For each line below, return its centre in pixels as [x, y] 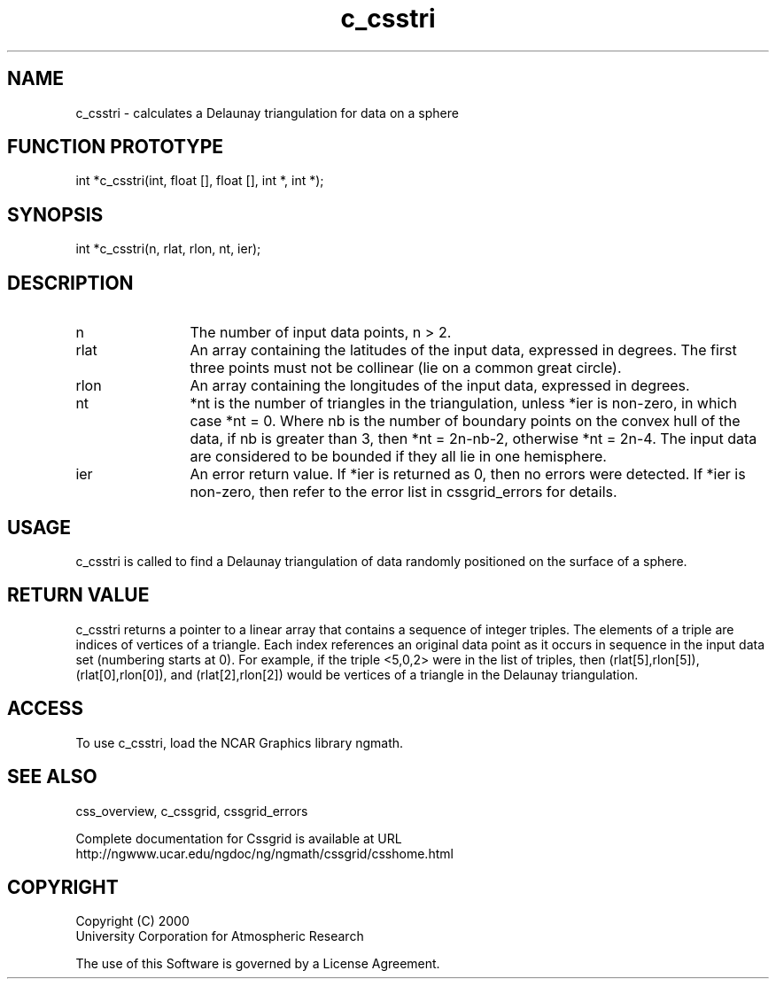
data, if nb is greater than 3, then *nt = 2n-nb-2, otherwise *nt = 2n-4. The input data [473, 439]
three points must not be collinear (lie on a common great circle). [406, 368]
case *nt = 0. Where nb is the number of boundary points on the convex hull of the [465, 421]
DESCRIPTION [70, 283]
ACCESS [46, 709]
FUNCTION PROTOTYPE [116, 147]
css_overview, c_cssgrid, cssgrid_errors [192, 811]
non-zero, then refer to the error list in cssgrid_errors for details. [404, 492]
